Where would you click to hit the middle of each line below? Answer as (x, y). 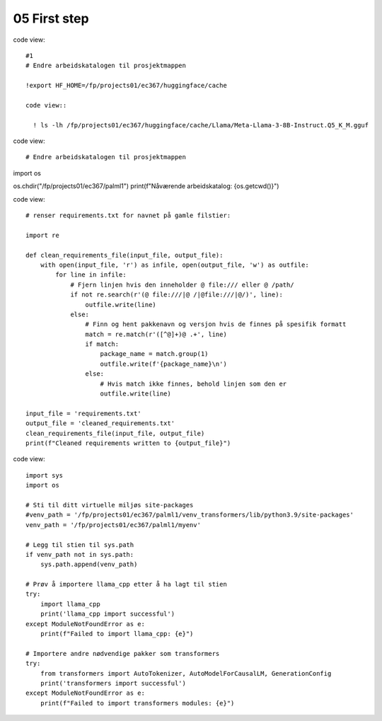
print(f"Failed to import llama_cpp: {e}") (117, 634)
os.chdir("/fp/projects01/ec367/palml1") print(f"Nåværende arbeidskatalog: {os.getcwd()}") (146, 186)
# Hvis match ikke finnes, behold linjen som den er (193, 383)
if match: (102, 344)
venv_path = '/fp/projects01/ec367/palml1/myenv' (114, 525)
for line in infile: (91, 275)
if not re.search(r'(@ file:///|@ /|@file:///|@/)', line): (176, 295)
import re (42, 235)
